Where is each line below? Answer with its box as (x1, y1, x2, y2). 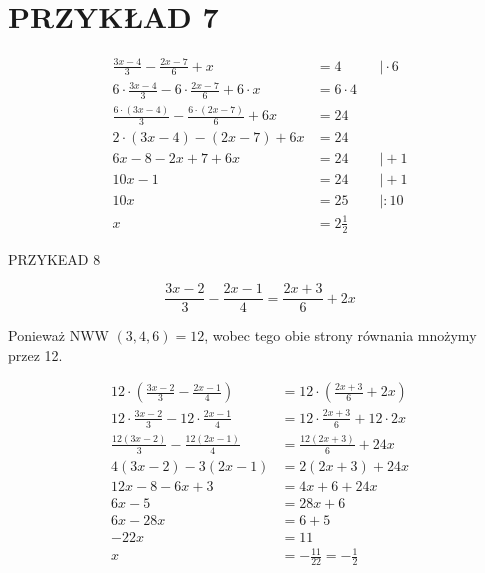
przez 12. (8, 344, 63, 365)
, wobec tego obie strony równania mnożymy (204, 325, 477, 346)
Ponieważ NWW (8, 325, 109, 346)
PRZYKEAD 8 (8, 248, 101, 269)
